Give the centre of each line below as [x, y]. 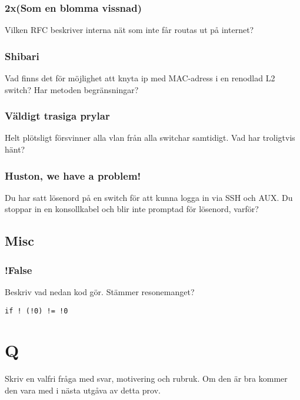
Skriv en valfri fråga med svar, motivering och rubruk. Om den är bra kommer [146, 378]
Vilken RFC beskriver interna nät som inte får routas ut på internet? [129, 30]
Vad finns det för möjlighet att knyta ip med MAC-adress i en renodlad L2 [140, 78]
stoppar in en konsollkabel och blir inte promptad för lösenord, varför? [132, 209]
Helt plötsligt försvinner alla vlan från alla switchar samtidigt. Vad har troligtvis [150, 138]
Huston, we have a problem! [73, 175]
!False [19, 270]
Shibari [22, 56]
